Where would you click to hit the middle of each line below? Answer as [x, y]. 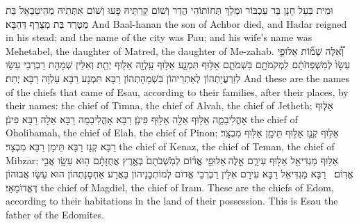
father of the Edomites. [55, 214]
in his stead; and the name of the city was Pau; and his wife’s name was [159, 37]
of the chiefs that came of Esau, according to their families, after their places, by [177, 91]
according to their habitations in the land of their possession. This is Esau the [172, 201]
